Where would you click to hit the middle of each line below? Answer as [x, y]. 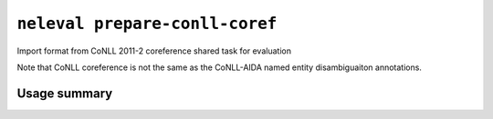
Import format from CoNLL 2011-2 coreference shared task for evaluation [154, 51]
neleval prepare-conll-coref [147, 24]
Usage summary [65, 93]
